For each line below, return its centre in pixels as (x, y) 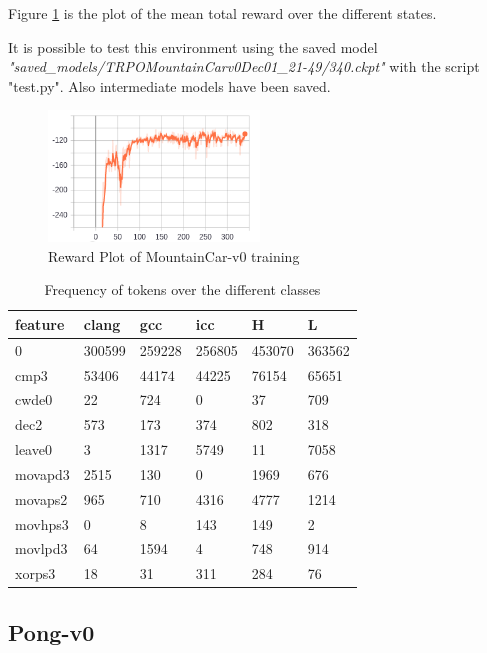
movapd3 (42, 473)
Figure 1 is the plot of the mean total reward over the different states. (222, 13)
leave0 (33, 449)
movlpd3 (41, 548)
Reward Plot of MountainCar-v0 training (174, 255)
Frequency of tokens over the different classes (182, 289)
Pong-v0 (51, 631)
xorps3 (35, 573)
